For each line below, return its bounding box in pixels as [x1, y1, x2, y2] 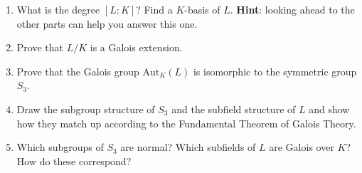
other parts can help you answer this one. [16, 16, 198, 31]
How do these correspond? [16, 153, 132, 168]
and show [309, 101, 350, 116]
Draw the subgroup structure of [16, 101, 155, 116]
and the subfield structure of [171, 101, 296, 116]
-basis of [184, 2, 220, 16]
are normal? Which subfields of [120, 140, 256, 154]
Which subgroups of [16, 140, 104, 154]
